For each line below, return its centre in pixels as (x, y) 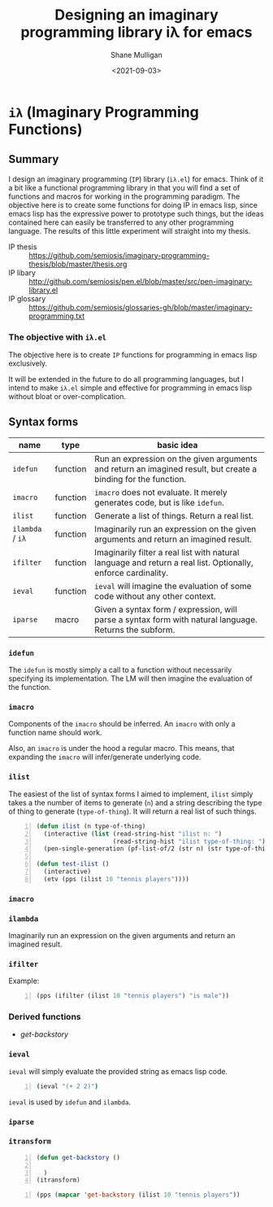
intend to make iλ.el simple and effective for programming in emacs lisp (130, 388)
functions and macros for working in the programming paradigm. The (124, 196)
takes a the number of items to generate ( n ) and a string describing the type (135, 802)
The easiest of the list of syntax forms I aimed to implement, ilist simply (131, 794)
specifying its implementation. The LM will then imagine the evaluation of (131, 678)
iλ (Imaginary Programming (104, 112)
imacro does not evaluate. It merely (161, 492)
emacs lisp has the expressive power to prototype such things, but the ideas (136, 213)
